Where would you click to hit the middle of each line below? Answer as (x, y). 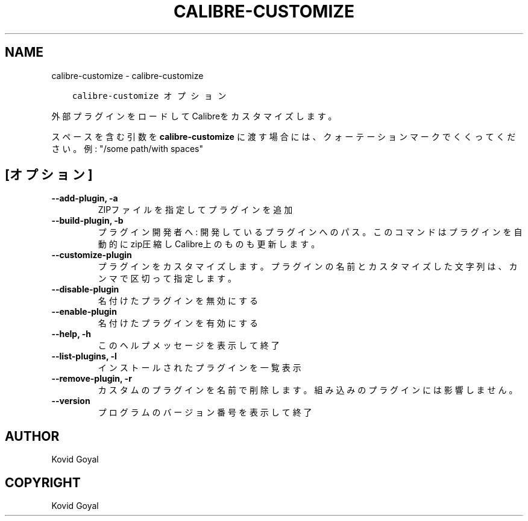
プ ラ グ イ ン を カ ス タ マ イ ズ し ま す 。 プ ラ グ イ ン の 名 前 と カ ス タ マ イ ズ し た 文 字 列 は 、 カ (308, 267)
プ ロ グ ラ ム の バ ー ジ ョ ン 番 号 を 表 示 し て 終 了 (205, 412)
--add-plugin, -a (85, 198)
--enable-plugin (84, 312)
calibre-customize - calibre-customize (127, 75)
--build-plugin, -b (87, 221)
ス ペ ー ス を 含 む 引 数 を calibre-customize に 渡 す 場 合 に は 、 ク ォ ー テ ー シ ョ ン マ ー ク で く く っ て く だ (284, 136)
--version (71, 401)
